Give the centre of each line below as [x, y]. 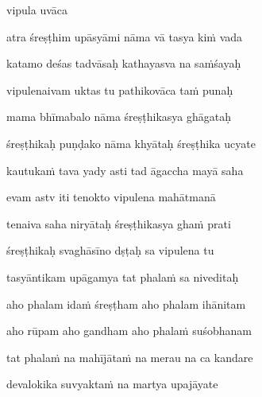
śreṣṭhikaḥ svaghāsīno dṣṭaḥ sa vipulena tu [110, 250]
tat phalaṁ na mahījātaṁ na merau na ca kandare [130, 357]
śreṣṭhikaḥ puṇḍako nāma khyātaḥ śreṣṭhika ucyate [131, 143]
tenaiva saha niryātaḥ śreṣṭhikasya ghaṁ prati [119, 223]
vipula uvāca [37, 10]
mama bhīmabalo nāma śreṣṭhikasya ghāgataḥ [119, 117]
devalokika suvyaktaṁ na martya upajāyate [112, 384]
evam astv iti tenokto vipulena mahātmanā [111, 197]
